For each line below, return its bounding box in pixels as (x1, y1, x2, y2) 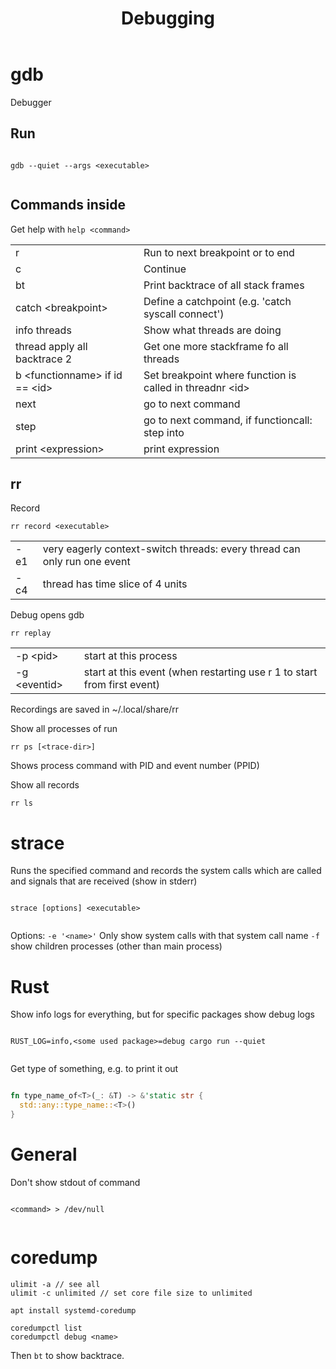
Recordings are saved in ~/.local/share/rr (10, 703, 179, 716)
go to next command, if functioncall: (143, 413, 313, 427)
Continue (143, 262, 187, 276)
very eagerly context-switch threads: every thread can (42, 542, 301, 556)
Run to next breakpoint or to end (143, 245, 295, 259)
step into (143, 425, 185, 439)
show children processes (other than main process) (10, 940, 223, 952)
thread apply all (15, 339, 88, 353)
